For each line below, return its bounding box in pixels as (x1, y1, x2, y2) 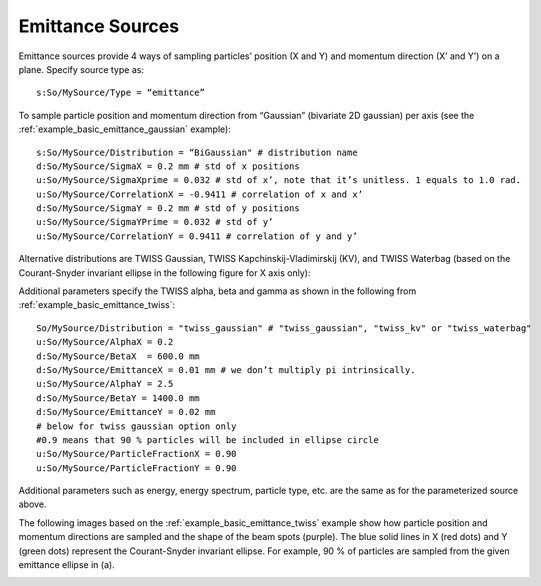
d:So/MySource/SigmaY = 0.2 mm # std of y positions (36, 203, 300, 214)
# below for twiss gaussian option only (36, 420, 237, 432)
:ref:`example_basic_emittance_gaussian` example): (18, 123, 232, 135)
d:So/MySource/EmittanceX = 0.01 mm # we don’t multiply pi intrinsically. (36, 364, 416, 375)
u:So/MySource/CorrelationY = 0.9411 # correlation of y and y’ (36, 230, 359, 242)
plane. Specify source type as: (18, 63, 145, 75)
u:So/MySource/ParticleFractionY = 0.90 (36, 462, 237, 474)
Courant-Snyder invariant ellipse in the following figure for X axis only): (18, 266, 311, 279)
